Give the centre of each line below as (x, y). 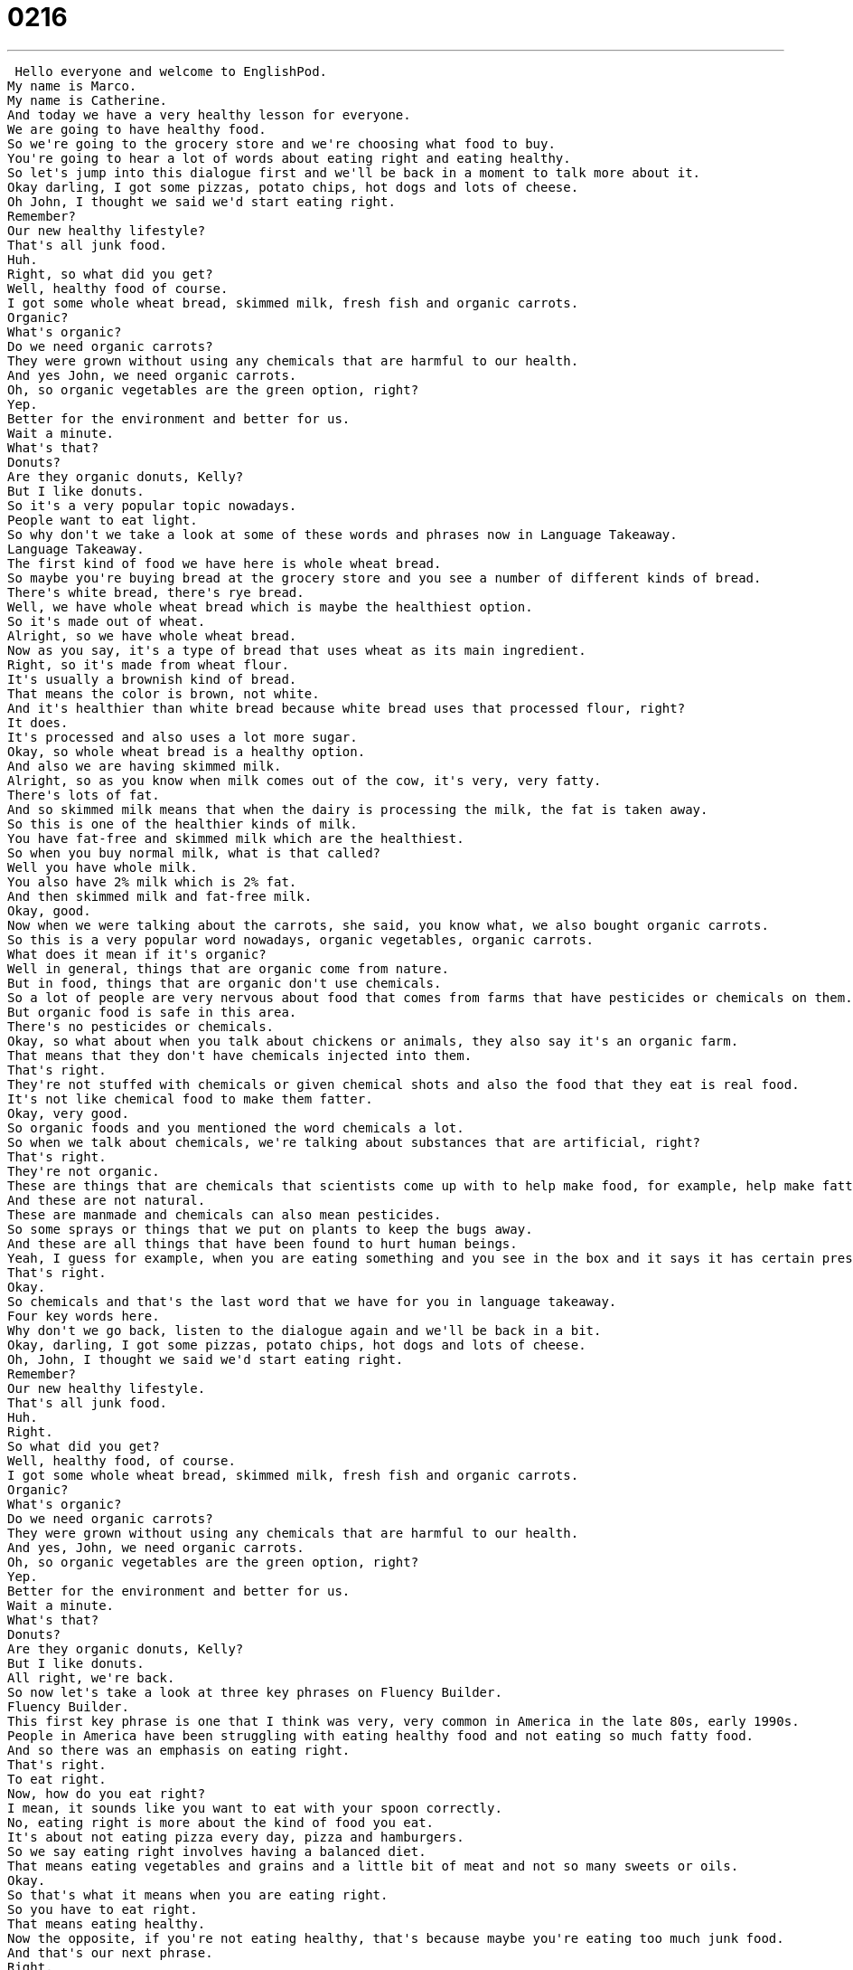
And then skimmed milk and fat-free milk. (160, 896)
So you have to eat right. (103, 1909)
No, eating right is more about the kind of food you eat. (221, 1822)
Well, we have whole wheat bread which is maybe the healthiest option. (270, 606)
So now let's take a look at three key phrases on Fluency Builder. (255, 1692)
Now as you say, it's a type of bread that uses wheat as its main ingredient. (297, 650)
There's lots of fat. (84, 795)
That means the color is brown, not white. (164, 693)
